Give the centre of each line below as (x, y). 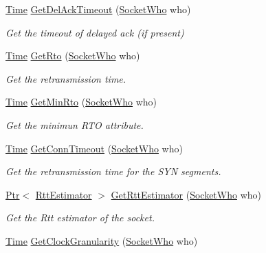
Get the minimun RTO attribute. (75, 124)
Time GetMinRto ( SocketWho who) (81, 102)
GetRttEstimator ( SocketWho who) (186, 194)
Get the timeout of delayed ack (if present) (95, 32)
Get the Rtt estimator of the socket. (80, 217)
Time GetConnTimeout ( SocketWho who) (94, 148)
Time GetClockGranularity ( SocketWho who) (102, 240)
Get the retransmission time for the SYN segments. (113, 171)
